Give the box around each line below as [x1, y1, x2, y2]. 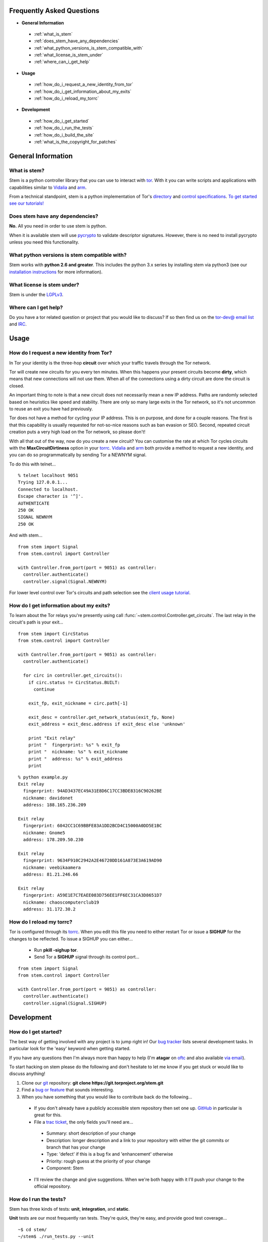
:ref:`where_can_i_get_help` [34, 59, 90, 65]
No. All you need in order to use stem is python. [9, 223, 107, 229]
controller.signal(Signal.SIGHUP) [23, 1000, 107, 1006]
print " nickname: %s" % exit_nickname [28, 749, 129, 755]
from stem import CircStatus [18, 631, 89, 636]
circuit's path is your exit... [9, 619, 64, 625]
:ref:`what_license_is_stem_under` [34, 52, 104, 58]
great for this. [34, 1112, 62, 1118]
